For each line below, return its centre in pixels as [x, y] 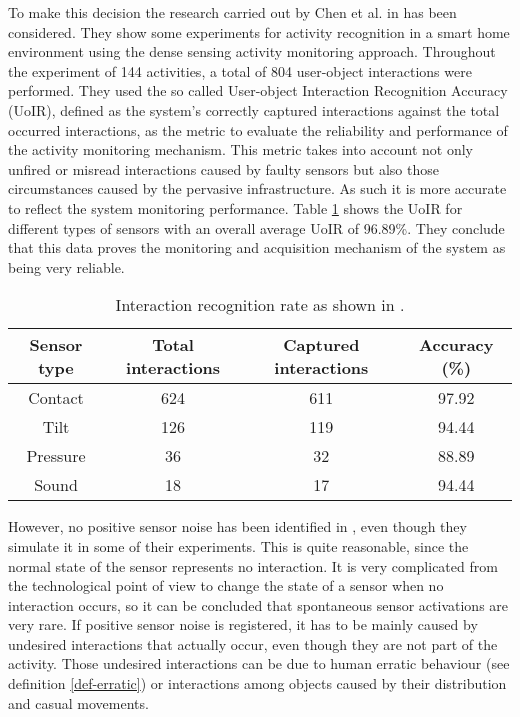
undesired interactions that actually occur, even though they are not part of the [253, 643]
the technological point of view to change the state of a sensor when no [226, 585]
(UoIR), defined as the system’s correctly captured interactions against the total [254, 109]
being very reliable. [66, 266]
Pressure [56, 456]
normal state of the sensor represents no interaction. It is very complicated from [253, 565]
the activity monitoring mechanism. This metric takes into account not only [241, 149]
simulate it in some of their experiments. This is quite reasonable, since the [238, 545]
